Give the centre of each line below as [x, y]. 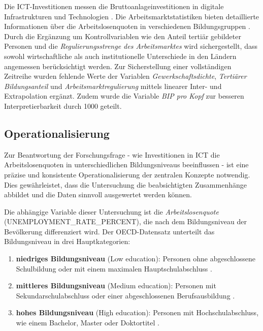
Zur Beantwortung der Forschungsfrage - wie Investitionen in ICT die [112, 154]
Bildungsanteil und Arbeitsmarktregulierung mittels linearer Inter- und [113, 86]
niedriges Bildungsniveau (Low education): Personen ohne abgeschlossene [136, 259]
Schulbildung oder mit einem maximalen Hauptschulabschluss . [114, 268]
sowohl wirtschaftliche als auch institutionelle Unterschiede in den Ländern [120, 56]
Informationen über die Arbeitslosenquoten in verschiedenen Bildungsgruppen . [127, 26]
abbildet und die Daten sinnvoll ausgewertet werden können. [98, 194]
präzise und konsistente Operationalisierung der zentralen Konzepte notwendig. [127, 174]
